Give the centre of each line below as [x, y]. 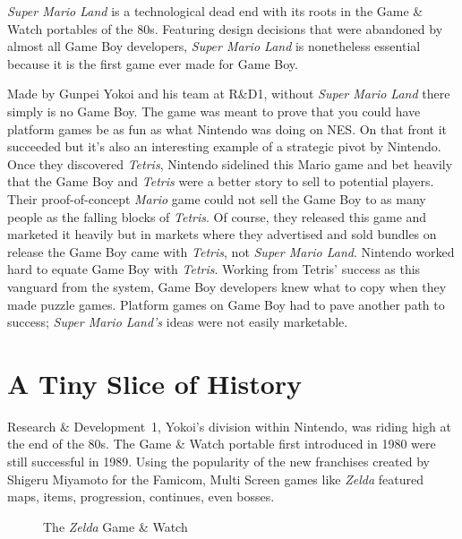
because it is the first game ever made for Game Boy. [153, 63]
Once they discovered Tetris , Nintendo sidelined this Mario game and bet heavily [230, 163]
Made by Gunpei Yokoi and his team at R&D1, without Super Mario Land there [229, 94]
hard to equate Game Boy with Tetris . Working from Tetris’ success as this [214, 269]
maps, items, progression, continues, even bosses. [141, 496]
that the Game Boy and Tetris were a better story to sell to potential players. [221, 181]
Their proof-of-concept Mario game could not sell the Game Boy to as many [217, 198]
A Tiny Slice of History [155, 383]
